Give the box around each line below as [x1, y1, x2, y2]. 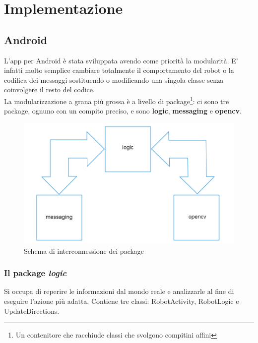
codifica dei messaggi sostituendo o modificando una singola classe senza [4, 74, 224, 85]
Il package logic [4, 267, 67, 279]
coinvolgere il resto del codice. [4, 84, 95, 95]
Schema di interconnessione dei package [24, 245, 144, 256]
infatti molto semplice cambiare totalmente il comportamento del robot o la [4, 65, 234, 75]
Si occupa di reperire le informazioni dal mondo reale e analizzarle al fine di [4, 286, 234, 296]
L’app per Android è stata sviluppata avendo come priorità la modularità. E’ [4, 55, 238, 65]
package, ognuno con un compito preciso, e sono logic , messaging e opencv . [4, 106, 242, 116]
